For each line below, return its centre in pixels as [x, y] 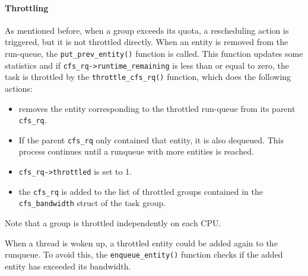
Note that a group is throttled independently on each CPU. [113, 223]
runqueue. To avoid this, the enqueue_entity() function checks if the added [144, 254]
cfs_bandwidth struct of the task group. [92, 203]
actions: [19, 88]
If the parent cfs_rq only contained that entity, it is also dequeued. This [151, 139]
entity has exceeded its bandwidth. [68, 266]
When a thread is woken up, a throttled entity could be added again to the [141, 243]
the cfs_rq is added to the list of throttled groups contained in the [141, 191]
